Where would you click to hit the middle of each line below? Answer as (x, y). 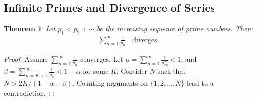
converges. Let (101, 59)
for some (96, 71)
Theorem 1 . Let (30, 28)
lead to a (200, 83)
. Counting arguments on (110, 83)
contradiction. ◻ (30, 92)
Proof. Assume (26, 59)
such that (171, 71)
